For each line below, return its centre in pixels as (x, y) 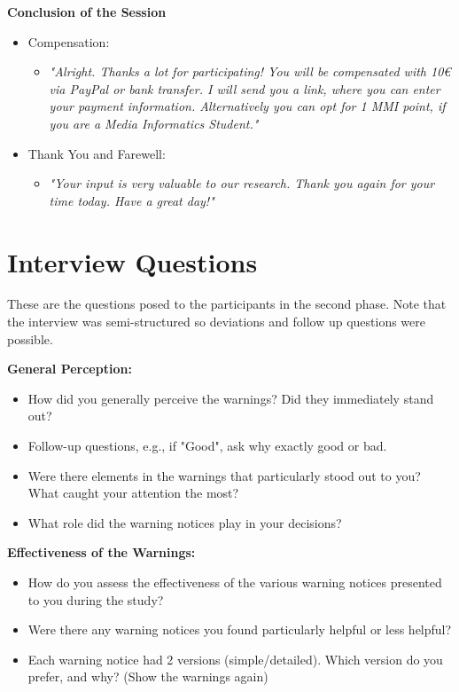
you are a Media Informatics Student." (154, 123)
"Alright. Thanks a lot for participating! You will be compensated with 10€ (250, 71)
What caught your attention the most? (133, 493)
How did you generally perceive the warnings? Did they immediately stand (231, 398)
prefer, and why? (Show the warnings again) (148, 676)
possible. (30, 338)
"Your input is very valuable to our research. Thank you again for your (242, 183)
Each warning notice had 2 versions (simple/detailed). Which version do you (235, 659)
